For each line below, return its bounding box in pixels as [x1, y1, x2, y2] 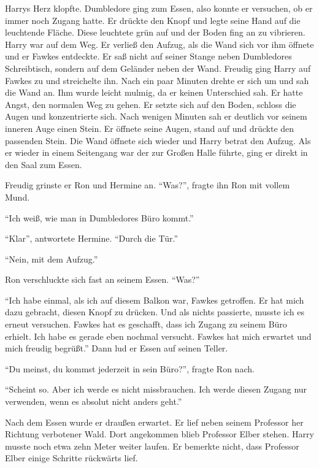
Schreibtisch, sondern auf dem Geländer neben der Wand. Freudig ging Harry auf [5, 61, 311, 74]
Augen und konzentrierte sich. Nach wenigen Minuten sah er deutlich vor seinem [5, 110, 307, 123]
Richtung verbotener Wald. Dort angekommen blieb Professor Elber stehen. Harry [5, 428, 314, 440]
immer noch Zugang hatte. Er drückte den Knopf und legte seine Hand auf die [5, 13, 301, 26]
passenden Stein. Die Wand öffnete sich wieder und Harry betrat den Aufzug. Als [5, 134, 311, 147]
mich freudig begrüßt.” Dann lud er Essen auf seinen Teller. [5, 342, 228, 355]
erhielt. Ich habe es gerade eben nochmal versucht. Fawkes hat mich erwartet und [5, 329, 312, 342]
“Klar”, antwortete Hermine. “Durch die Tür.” [5, 232, 179, 245]
